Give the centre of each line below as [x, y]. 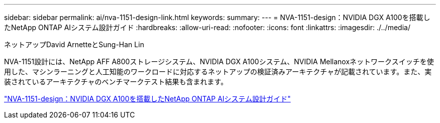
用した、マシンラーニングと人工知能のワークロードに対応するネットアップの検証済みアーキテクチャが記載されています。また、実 [218, 72]
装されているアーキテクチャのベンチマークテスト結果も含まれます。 [116, 82]
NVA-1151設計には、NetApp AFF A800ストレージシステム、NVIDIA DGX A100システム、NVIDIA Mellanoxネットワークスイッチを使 [219, 61]
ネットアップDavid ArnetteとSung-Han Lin [74, 44]
